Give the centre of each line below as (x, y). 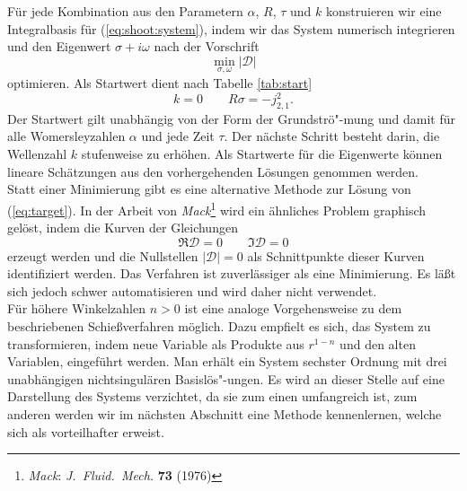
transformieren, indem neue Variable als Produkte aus (156, 343)
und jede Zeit (178, 136)
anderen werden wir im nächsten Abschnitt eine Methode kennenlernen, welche (225, 414)
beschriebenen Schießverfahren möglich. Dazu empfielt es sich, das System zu (219, 326)
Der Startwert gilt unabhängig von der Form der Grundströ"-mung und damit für (231, 118)
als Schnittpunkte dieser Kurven (336, 255)
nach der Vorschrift (207, 46)
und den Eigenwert (59, 46)
